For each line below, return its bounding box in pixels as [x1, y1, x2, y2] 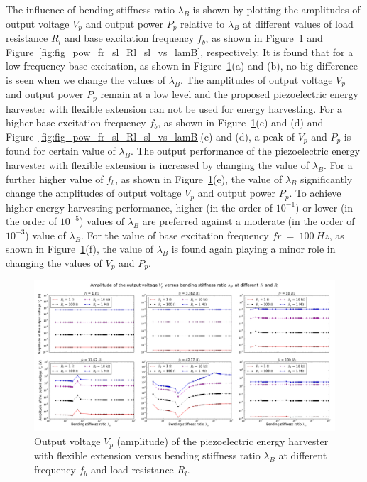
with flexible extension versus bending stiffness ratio [34, 448, 261, 463]
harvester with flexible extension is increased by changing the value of [6, 157, 310, 172]
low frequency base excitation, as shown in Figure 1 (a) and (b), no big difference [6, 58, 358, 73]
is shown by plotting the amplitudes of [192, 2, 361, 16]
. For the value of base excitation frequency [80, 227, 269, 242]
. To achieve [289, 185, 341, 200]
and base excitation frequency [64, 31, 195, 45]
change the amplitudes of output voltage [6, 185, 182, 200]
